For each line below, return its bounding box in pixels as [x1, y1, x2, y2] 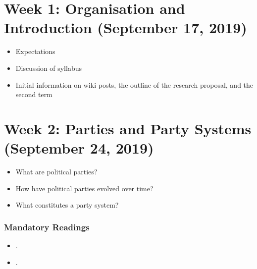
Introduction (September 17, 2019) [4, 17, 247, 38]
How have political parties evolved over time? [15, 183, 154, 193]
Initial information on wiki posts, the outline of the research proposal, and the [15, 79, 254, 90]
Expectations [15, 46, 55, 56]
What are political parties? [15, 166, 98, 176]
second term [15, 89, 52, 100]
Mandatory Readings [4, 220, 90, 233]
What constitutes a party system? [15, 200, 119, 210]
